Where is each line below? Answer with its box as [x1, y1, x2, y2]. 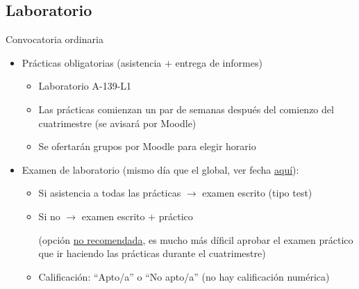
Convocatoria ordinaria [6, 32, 103, 47]
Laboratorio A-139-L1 [38, 79, 132, 93]
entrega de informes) [175, 55, 262, 69]
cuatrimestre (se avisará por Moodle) [38, 115, 197, 130]
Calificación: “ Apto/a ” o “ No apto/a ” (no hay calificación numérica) [38, 269, 330, 283]
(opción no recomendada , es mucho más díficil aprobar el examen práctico [38, 232, 353, 247]
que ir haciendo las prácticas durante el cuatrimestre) [38, 246, 266, 261]
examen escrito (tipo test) [202, 185, 312, 200]
